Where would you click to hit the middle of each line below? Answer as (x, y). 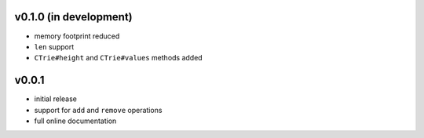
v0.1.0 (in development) (73, 17)
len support (54, 46)
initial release (56, 99)
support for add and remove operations (98, 110)
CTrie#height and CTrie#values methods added (119, 58)
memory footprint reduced (77, 36)
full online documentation (75, 121)
